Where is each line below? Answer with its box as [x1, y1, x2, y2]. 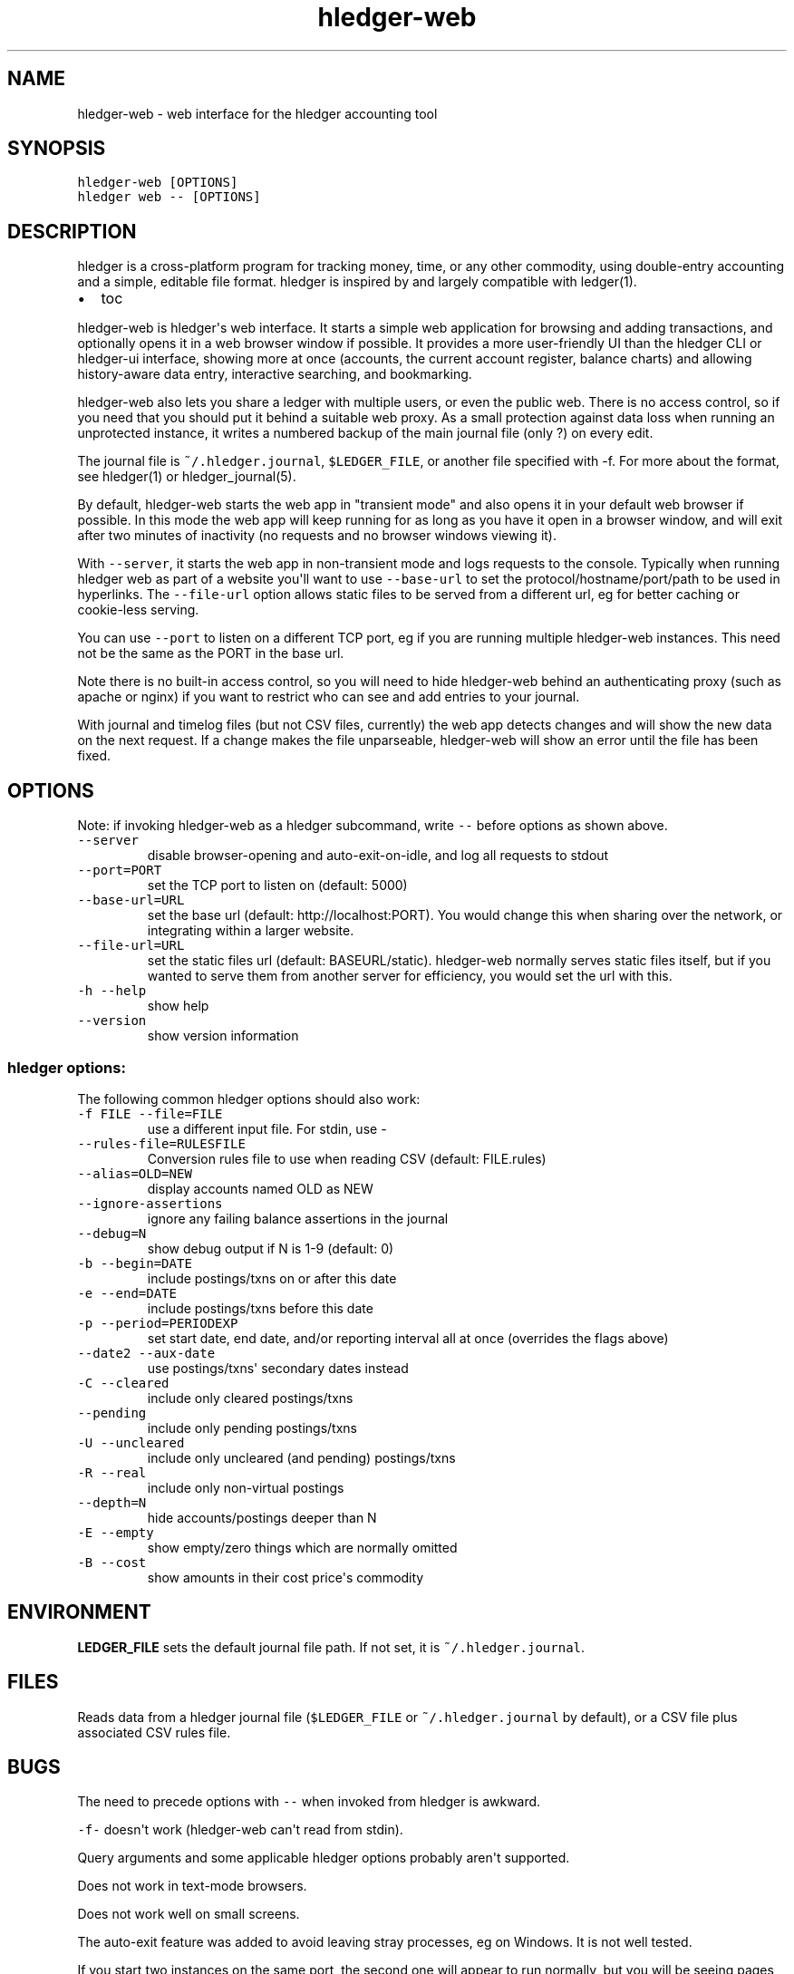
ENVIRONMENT [7, 1601, 151, 1624]
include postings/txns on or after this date [147, 1270, 397, 1286]
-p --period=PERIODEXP [77, 1315, 238, 1331]
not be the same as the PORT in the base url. [77, 645, 344, 662]
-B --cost [77, 1554, 147, 1570]
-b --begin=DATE [77, 1255, 192, 1271]
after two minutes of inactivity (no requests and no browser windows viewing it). [77, 527, 557, 544]
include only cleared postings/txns [147, 1389, 353, 1406]
